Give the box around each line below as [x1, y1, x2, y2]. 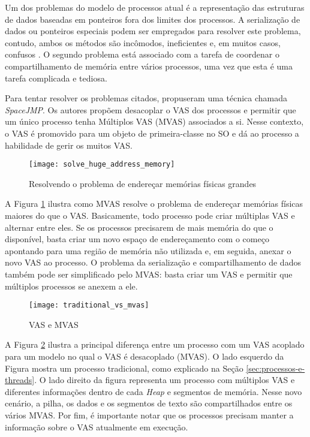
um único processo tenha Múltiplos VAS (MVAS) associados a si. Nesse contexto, [5, 115, 304, 128]
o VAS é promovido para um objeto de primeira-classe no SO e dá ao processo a [5, 126, 299, 139]
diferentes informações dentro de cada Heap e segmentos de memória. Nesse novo [5, 385, 302, 397]
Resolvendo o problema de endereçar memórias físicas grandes [29, 177, 257, 189]
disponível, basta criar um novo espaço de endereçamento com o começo [5, 233, 269, 245]
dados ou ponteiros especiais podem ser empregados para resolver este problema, [5, 25, 301, 37]
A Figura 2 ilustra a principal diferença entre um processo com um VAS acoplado [5, 338, 305, 351]
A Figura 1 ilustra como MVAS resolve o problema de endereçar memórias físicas [5, 197, 303, 210]
